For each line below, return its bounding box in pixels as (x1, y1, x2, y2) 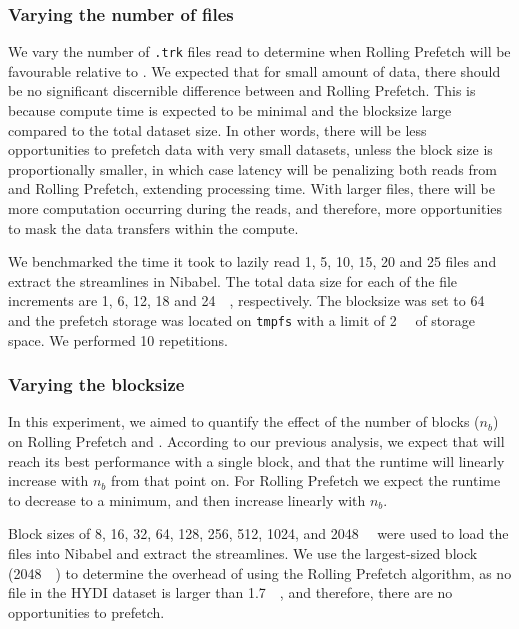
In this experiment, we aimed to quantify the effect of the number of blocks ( (8, 411, 480, 432)
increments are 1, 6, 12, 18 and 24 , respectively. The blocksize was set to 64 (8, 290, 485, 311)
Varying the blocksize (8, 372, 185, 397)
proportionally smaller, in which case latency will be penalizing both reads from (8, 158, 497, 179)
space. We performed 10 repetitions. (8, 329, 228, 350)
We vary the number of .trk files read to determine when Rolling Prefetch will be (8, 41, 511, 62)
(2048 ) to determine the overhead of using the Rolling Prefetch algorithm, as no (8, 562, 512, 583)
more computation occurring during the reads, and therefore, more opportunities (8, 198, 503, 219)
